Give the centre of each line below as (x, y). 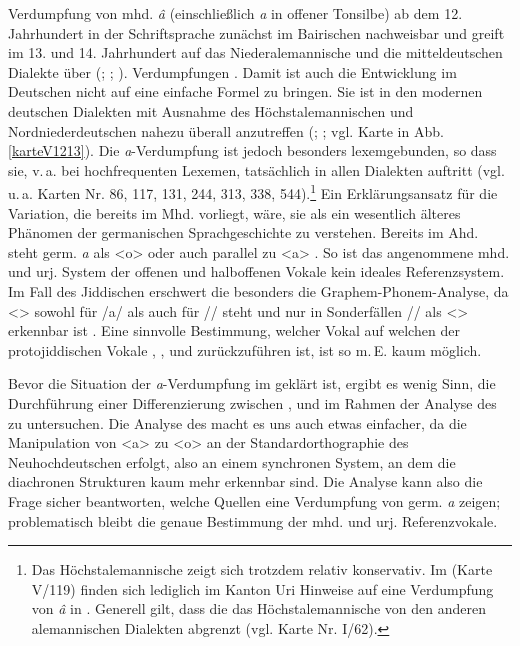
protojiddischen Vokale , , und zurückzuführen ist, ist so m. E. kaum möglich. (245, 349)
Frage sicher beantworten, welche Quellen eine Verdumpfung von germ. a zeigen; (254, 500)
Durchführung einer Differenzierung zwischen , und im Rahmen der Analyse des (252, 402)
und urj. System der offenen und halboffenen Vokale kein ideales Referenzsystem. (256, 271)
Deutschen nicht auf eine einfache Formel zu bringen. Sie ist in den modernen (245, 91)
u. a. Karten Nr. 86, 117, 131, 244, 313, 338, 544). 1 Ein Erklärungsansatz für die (253, 191)
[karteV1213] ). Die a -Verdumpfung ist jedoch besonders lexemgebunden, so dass (252, 150)
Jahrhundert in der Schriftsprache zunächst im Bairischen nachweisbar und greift (256, 32)
